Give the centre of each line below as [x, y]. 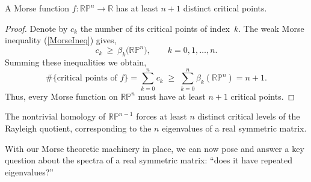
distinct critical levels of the [249, 116]
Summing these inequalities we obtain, [76, 62]
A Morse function [37, 8]
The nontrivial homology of [55, 116]
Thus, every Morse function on [61, 96]
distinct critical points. [225, 8]
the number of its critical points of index [155, 28]
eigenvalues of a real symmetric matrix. [234, 128]
